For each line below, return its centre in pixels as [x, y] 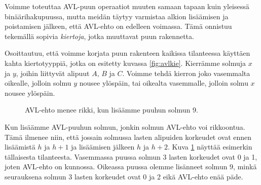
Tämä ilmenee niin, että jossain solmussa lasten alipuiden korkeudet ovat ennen [128, 137]
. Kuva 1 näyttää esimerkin [210, 147]
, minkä [245, 166]
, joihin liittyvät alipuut [53, 73]
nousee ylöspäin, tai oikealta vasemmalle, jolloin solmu [164, 83]
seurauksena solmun [35, 176]
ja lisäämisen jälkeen [103, 147]
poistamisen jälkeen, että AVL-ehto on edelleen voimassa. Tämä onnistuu [118, 26]
